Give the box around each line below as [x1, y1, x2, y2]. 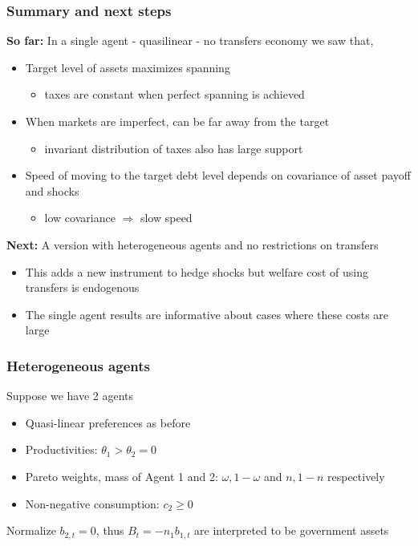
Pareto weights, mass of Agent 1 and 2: [25, 467, 218, 484]
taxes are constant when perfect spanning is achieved [44, 86, 305, 103]
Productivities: [25, 441, 98, 458]
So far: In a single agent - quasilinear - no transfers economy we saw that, [6, 32, 374, 49]
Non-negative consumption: [25, 495, 160, 512]
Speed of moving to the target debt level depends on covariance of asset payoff [25, 167, 411, 184]
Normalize [6, 522, 56, 539]
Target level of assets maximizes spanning [25, 59, 230, 75]
